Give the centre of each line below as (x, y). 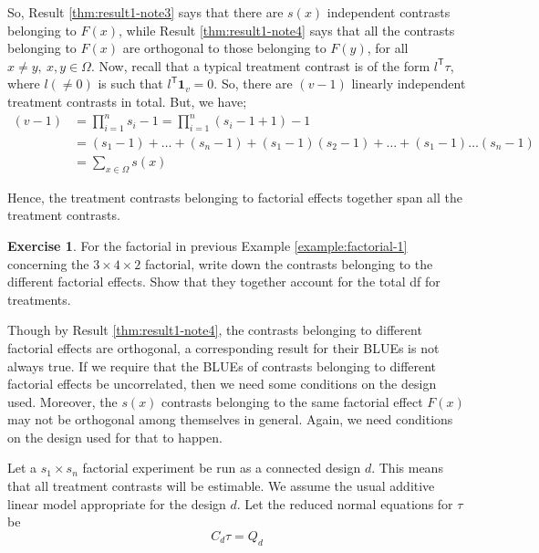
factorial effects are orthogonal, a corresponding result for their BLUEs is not (223, 347)
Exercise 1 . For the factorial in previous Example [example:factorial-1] (207, 245)
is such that (130, 83)
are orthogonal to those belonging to (224, 48)
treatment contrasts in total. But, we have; (127, 101)
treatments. (39, 299)
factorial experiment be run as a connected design (222, 468)
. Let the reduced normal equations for (345, 503)
